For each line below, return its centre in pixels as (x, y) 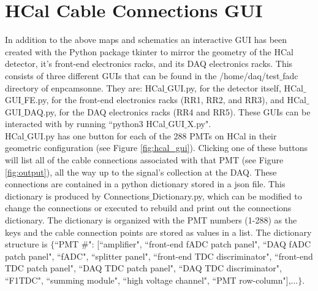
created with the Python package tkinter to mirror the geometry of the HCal (149, 51)
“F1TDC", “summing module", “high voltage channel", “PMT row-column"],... (152, 280)
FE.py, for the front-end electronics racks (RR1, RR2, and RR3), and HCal (165, 100)
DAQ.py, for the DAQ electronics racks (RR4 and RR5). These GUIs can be (167, 111)
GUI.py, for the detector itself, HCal (235, 87)
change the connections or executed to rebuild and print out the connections (148, 208)
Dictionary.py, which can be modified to (227, 196)
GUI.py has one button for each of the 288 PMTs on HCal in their (152, 135)
